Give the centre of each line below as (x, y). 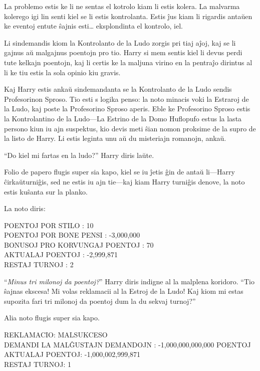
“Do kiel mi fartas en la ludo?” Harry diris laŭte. (79, 155)
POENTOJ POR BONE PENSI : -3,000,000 (72, 235)
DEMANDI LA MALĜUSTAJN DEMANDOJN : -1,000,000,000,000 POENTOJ (127, 344)
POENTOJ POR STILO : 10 (49, 225)
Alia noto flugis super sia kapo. (52, 318)
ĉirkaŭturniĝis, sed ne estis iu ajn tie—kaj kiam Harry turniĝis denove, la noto (124, 181)
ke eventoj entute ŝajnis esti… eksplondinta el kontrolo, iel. (93, 26)
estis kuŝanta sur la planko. (46, 191)
